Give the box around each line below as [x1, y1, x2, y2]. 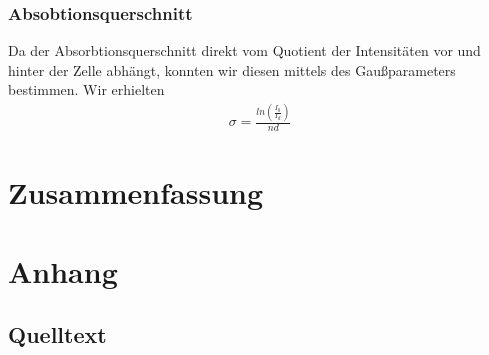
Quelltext [8, 319, 107, 350]
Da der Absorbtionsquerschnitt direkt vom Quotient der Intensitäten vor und [8, 40, 481, 61]
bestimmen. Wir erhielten [8, 79, 165, 100]
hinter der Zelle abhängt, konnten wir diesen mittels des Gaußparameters [8, 59, 456, 80]
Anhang [8, 250, 118, 291]
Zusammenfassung [8, 172, 264, 213]
